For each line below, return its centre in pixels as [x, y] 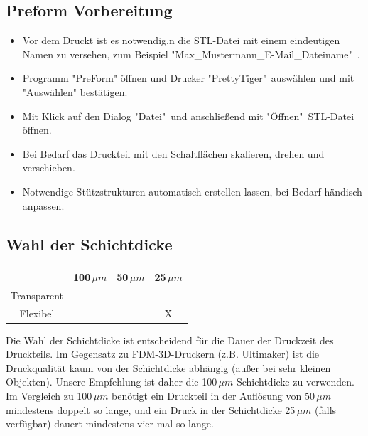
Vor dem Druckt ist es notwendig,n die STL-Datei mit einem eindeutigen [181, 40]
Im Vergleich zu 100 [49, 395]
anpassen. [43, 205]
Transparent [37, 295]
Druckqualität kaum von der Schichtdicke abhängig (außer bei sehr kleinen [168, 367]
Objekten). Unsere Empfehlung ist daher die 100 [112, 382]
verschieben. [49, 168]
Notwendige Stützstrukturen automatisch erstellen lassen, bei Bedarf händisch [192, 191]
